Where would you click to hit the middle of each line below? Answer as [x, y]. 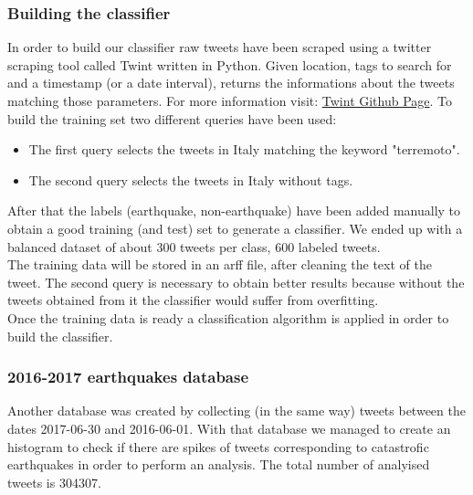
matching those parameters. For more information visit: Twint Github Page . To [230, 100]
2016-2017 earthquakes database [128, 377]
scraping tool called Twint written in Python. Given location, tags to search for [230, 64]
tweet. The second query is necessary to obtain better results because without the [236, 282]
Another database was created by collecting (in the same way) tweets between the [236, 411]
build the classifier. [60, 336]
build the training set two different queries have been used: [172, 118]
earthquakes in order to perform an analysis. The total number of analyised [219, 464]
